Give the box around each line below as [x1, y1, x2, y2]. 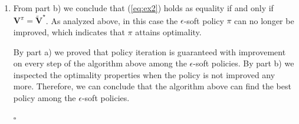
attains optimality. [135, 25, 202, 38]
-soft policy [183, 14, 224, 26]
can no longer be [234, 14, 294, 26]
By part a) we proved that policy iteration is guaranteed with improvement [13, 45, 286, 58]
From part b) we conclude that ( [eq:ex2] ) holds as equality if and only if [13, 2, 274, 14]
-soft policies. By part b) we [193, 57, 294, 69]
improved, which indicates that [13, 25, 125, 38]
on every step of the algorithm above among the [13, 57, 187, 69]
